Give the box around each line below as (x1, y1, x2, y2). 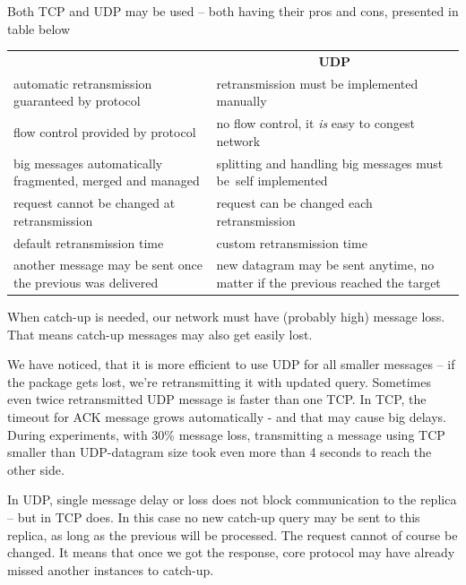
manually (216, 91, 267, 110)
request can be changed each (216, 194, 373, 212)
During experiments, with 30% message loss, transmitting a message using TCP (7, 425, 445, 443)
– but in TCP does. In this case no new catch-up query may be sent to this (7, 508, 420, 526)
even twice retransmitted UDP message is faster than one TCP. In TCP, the (7, 390, 427, 409)
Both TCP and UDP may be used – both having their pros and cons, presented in (7, 2, 459, 20)
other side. (7, 460, 65, 478)
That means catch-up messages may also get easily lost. (7, 324, 313, 343)
